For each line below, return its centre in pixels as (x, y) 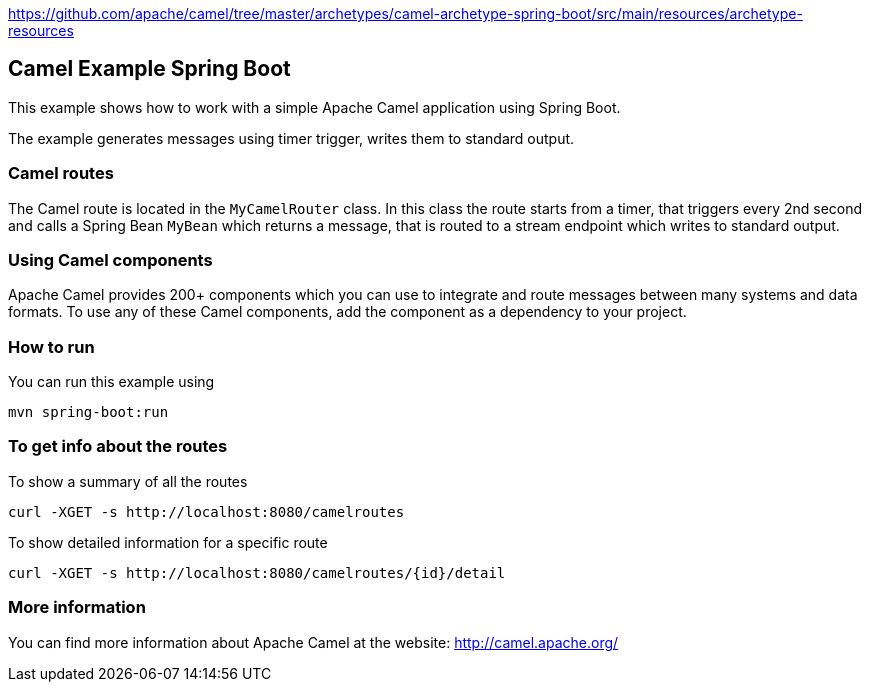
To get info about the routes (118, 446)
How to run (51, 346)
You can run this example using (111, 382)
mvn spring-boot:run (88, 412)
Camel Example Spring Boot (149, 69)
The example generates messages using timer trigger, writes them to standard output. (291, 138)
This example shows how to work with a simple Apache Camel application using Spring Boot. (314, 107)
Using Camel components (110, 259)
